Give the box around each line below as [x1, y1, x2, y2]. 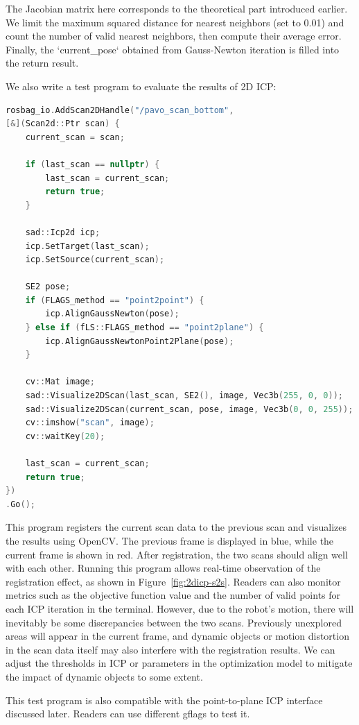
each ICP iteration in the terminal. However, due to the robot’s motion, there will [6, 601, 354, 615]
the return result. [6, 56, 79, 70]
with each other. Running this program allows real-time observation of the [6, 561, 321, 575]
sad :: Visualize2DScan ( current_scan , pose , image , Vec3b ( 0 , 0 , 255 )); [25, 404, 353, 414]
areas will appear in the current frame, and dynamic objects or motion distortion [6, 629, 349, 643]
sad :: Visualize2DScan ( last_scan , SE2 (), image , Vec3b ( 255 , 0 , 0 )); [25, 391, 343, 401]
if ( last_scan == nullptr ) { [25, 159, 160, 169]
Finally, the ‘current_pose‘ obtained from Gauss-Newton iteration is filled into [6, 42, 340, 56]
